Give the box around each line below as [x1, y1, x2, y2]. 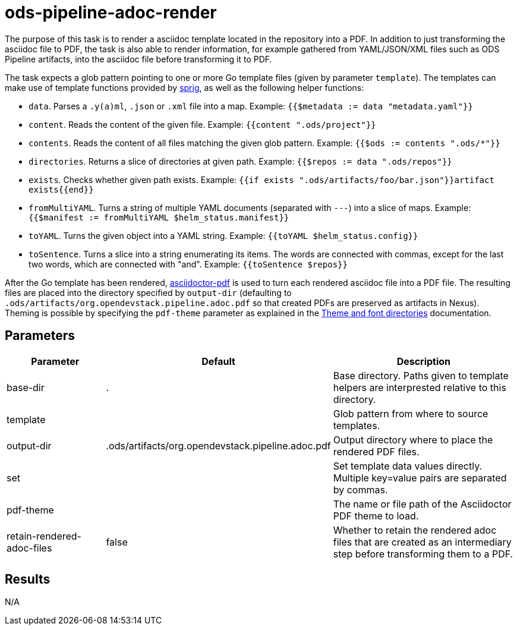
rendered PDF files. [333, 445, 420, 458]
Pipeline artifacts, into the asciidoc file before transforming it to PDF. [5, 53, 272, 64]
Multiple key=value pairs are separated [333, 471, 507, 484]
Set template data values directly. [333, 459, 483, 472]
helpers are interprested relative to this [333, 381, 506, 393]
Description [396, 355, 451, 367]
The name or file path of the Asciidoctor [333, 497, 512, 510]
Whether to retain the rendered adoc [333, 524, 497, 536]
